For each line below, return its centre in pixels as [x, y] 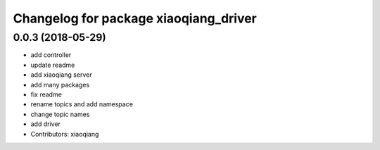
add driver [46, 124]
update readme [53, 65]
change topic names [60, 114]
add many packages [60, 85]
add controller [51, 55]
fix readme [46, 94]
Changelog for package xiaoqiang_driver [135, 18]
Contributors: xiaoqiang [65, 134]
